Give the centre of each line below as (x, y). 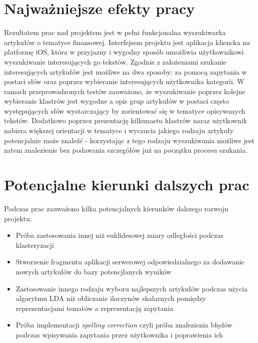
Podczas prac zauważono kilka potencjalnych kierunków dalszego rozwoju (116, 208)
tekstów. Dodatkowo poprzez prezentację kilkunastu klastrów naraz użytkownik (125, 120)
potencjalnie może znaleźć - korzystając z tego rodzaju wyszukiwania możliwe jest (129, 140)
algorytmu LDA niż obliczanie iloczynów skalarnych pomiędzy (111, 298)
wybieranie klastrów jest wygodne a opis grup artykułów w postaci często (116, 101)
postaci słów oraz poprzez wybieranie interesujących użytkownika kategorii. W (124, 81)
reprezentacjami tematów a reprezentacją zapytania (94, 308)
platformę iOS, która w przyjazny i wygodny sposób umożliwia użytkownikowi (124, 52)
